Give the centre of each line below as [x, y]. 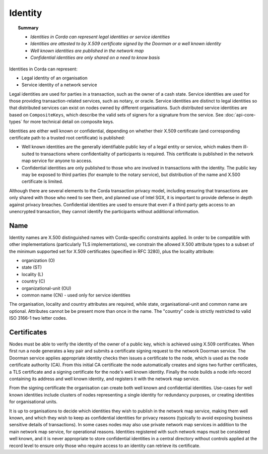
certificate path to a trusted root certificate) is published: [67, 138]
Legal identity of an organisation [55, 78]
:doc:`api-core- [240, 114]
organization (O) [38, 260]
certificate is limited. [42, 181]
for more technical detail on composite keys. [68, 122]
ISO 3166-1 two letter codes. [38, 318]
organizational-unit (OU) [46, 288]
